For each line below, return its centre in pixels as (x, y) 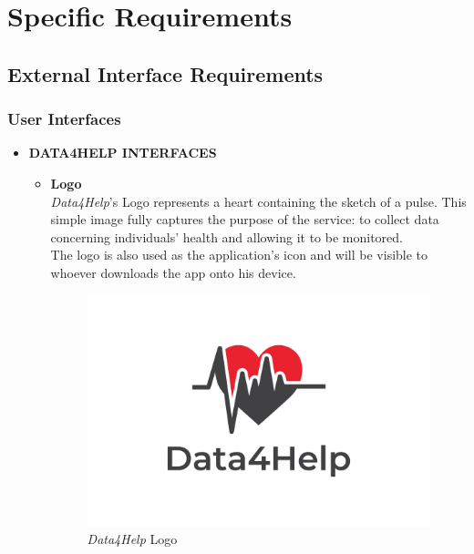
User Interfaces (64, 119)
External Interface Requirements (165, 73)
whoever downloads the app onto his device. (173, 272)
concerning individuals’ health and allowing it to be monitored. (227, 236)
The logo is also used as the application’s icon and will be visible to (239, 255)
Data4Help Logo (132, 539)
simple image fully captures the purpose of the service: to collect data (245, 219)
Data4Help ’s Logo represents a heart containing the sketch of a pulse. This (258, 201)
